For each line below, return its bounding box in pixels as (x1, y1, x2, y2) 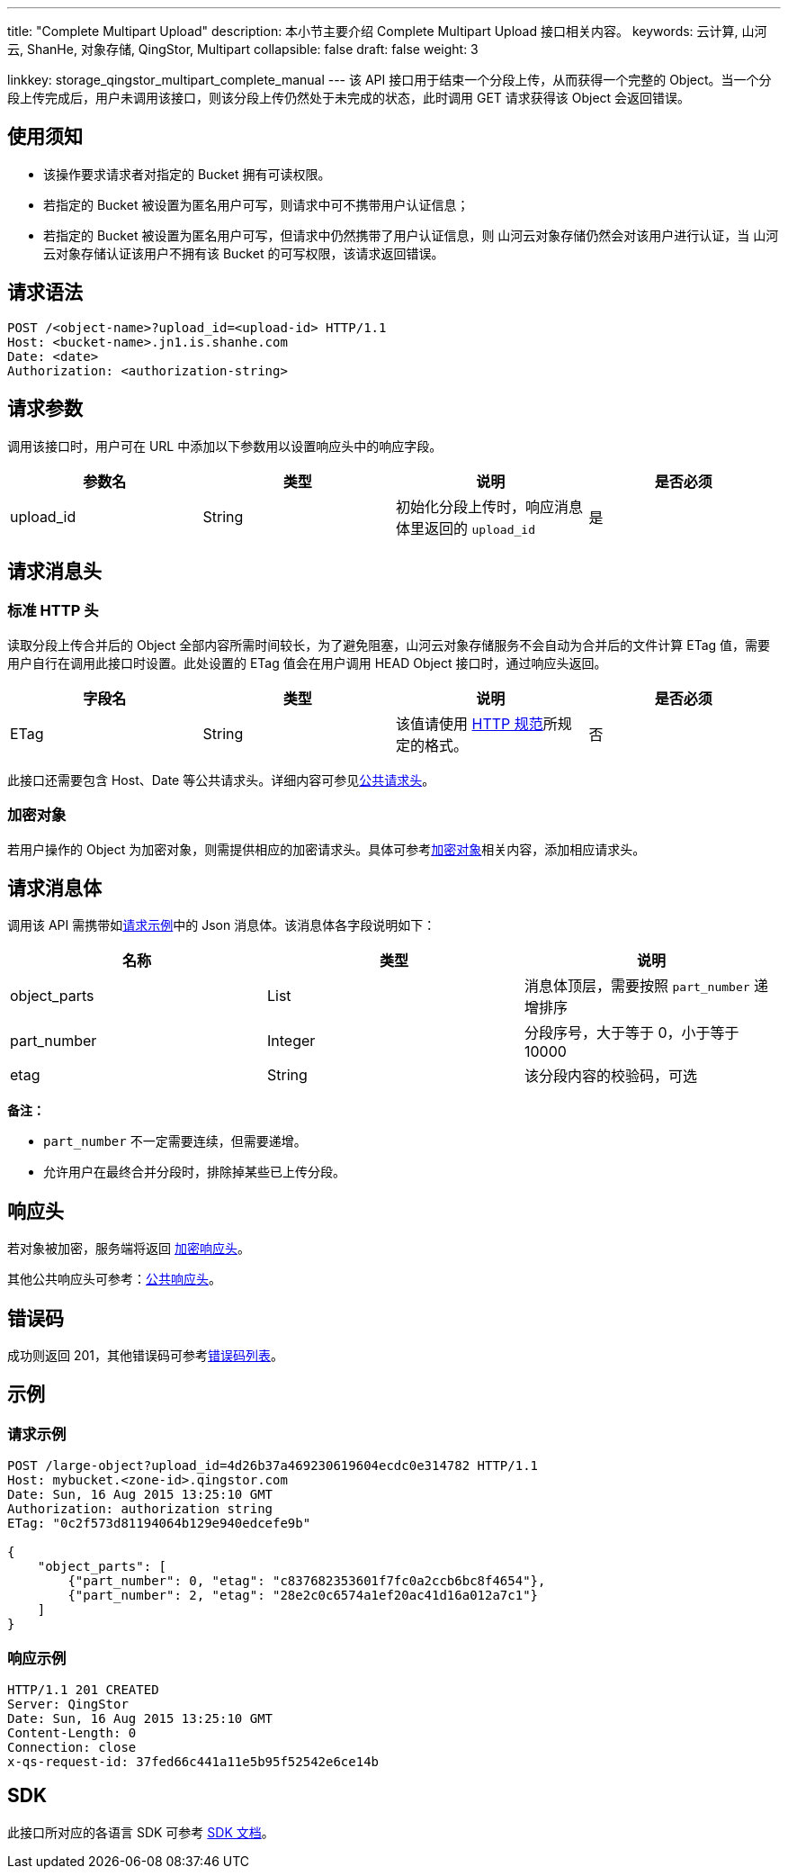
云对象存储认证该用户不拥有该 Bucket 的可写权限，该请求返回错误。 (43, 245, 444, 261)
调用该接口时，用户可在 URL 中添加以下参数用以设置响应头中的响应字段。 (7, 437, 443, 454)
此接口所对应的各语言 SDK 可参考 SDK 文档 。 (7, 1824, 274, 1840)
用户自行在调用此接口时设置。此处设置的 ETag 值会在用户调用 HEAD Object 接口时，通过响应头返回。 (7, 654, 607, 671)
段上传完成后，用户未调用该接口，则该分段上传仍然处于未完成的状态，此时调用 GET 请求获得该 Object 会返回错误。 (7, 90, 691, 105)
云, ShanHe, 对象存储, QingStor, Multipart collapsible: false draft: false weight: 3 (7, 41, 479, 57)
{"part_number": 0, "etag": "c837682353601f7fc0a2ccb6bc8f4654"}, (67, 1574, 546, 1589)
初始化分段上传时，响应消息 (396, 497, 584, 516)
